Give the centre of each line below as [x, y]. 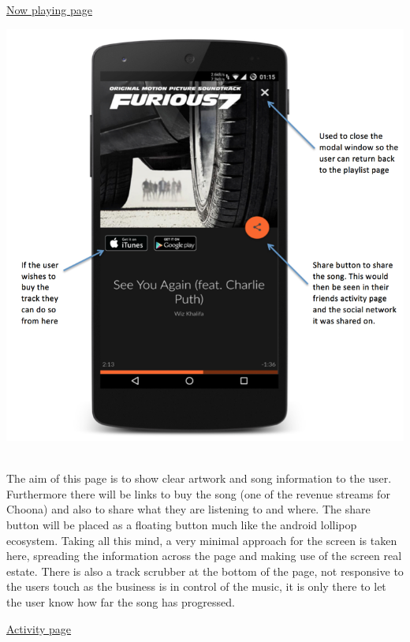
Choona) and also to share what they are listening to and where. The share [188, 509]
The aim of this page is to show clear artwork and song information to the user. [199, 478]
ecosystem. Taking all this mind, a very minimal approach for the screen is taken [202, 540]
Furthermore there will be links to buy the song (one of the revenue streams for [198, 493]
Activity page [39, 628]
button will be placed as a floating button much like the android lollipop [182, 524]
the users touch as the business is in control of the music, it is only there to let [196, 586]
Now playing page [49, 9]
